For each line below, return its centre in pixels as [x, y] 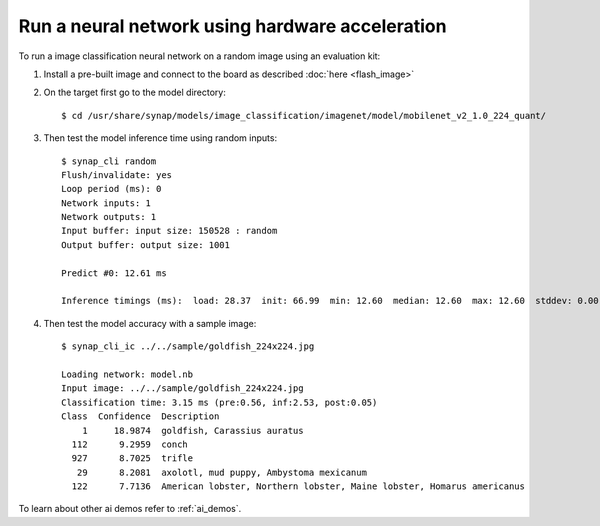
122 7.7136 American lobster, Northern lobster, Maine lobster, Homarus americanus [298, 486]
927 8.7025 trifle [132, 458]
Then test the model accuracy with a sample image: [150, 323]
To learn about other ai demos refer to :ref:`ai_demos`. [130, 509]
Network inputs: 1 [106, 203]
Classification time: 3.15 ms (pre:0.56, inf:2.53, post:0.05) [219, 402]
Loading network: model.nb [127, 374]
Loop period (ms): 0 [111, 189]
